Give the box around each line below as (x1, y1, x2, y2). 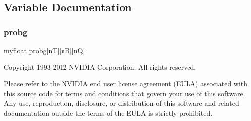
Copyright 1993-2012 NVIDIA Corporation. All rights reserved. (4, 61, 196, 72)
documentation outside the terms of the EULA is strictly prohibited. (4, 107, 213, 118)
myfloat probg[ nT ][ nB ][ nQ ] (4, 45, 85, 55)
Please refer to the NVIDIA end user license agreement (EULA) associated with (4, 78, 248, 89)
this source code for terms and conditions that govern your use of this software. (4, 88, 245, 98)
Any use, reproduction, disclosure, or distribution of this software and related (4, 98, 239, 108)
